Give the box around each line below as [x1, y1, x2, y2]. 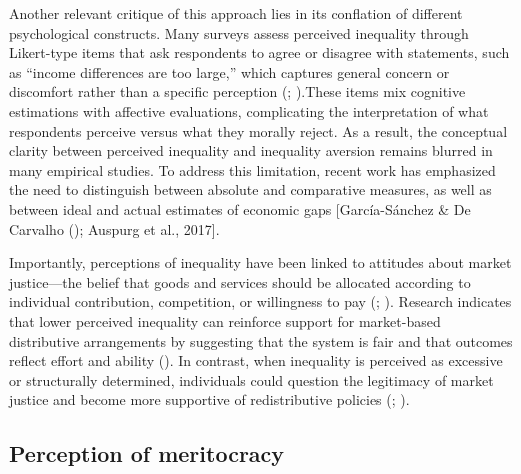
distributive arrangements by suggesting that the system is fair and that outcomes [9, 330, 513, 351]
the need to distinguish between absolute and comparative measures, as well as [9, 179, 492, 200]
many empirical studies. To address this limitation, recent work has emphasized [9, 159, 496, 180]
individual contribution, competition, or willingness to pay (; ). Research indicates [9, 291, 512, 312]
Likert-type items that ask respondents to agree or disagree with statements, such [9, 42, 510, 63]
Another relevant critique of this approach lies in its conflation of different [9, 3, 463, 23]
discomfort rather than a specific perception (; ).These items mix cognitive [9, 81, 466, 102]
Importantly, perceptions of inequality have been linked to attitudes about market [9, 252, 512, 273]
